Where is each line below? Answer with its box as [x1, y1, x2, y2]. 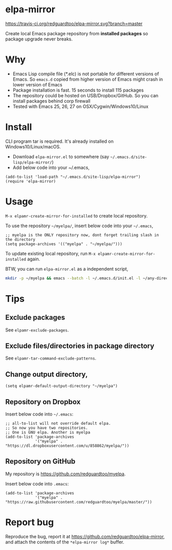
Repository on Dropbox [5, 398, 81, 406]
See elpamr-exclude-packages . [5, 326, 69, 333]
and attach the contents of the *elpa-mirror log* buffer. [5, 539, 124, 545]
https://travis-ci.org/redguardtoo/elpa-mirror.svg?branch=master [5, 20, 143, 27]
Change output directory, [5, 370, 88, 379]
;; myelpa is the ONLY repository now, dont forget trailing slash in [5, 232, 159, 237]
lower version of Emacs [12, 81, 62, 87]
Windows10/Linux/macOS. [5, 143, 61, 149]
